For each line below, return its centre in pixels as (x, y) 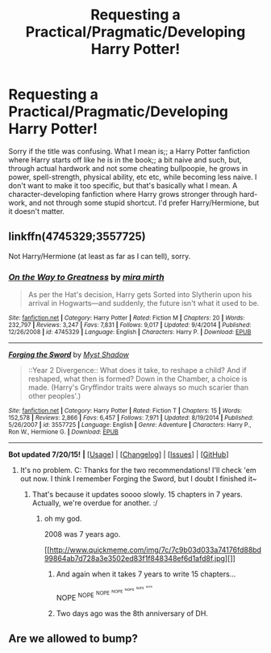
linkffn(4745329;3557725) (77, 237)
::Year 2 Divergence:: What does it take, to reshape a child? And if (138, 370)
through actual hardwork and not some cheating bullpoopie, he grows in (128, 168)
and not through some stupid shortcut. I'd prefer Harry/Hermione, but (144, 203)
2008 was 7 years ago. (82, 534)
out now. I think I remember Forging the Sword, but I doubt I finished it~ (138, 479)
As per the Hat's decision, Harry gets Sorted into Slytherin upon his (140, 295)
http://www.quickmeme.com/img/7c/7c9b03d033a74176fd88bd (156, 550)
